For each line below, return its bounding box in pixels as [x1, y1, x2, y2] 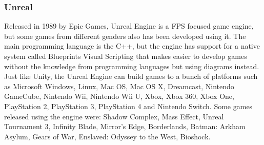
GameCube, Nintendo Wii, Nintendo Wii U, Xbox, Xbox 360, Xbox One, [4, 91, 234, 101]
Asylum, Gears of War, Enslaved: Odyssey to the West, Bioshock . [4, 131, 211, 141]
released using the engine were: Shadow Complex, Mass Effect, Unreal [4, 111, 224, 121]
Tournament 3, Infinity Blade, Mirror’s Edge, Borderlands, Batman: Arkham [4, 121, 246, 132]
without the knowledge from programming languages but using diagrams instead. [4, 60, 259, 71]
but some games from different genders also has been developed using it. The [4, 30, 246, 41]
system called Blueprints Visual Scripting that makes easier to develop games [4, 51, 247, 61]
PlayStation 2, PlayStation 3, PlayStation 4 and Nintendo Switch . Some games [4, 100, 253, 111]
